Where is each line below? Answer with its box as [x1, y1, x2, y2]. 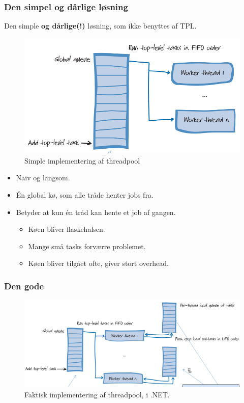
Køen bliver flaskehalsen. [28, 224, 105, 234]
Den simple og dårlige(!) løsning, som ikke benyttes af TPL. [4, 20, 197, 31]
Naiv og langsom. [16, 172, 70, 183]
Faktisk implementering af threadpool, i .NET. [24, 389, 170, 400]
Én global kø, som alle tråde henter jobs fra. [16, 190, 154, 200]
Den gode [4, 279, 44, 292]
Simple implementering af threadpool [24, 155, 140, 166]
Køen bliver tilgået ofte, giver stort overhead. [28, 258, 169, 268]
